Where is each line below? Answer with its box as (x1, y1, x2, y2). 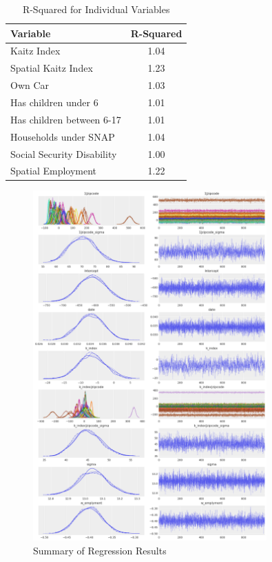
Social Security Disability (10, 146, 117, 161)
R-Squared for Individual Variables (22, 2, 170, 16)
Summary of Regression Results (33, 543, 167, 557)
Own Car (10, 78, 50, 92)
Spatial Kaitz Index (10, 61, 93, 75)
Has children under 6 (10, 94, 98, 109)
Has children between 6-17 (10, 112, 121, 126)
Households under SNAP (10, 129, 115, 143)
